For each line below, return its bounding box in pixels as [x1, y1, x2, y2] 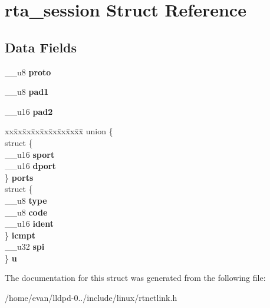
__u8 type [5, 194, 47, 206]
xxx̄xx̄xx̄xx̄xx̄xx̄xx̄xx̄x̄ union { [5, 125, 113, 137]
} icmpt [5, 228, 35, 241]
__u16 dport [5, 160, 56, 172]
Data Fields [5, 38, 77, 56]
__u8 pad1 [5, 85, 49, 98]
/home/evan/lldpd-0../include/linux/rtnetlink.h [5, 292, 177, 304]
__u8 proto [5, 65, 51, 78]
